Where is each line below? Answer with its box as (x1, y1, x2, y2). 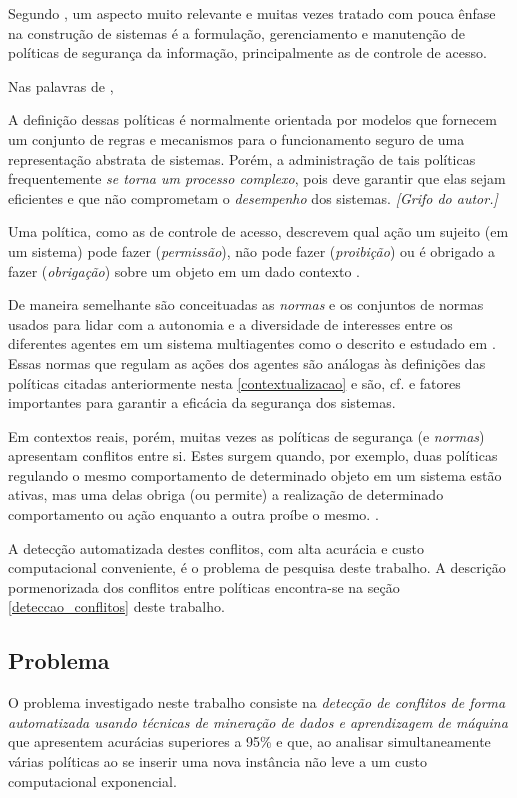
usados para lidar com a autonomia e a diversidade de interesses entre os (8, 313, 453, 334)
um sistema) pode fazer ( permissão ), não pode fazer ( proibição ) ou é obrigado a (8, 240, 495, 261)
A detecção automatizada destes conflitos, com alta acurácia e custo (8, 537, 424, 558)
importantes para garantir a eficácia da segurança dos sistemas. (8, 392, 396, 413)
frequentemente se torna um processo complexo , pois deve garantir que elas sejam (8, 168, 506, 189)
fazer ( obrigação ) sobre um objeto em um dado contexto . (8, 260, 360, 281)
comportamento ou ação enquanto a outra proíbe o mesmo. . (8, 504, 379, 525)
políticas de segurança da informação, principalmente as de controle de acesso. (8, 42, 487, 63)
